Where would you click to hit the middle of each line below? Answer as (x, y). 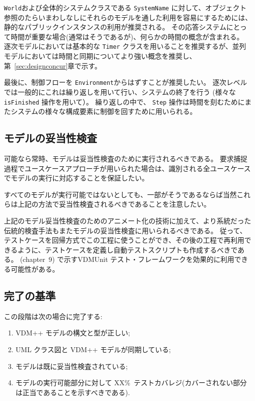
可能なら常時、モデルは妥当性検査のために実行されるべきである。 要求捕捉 (126, 158)
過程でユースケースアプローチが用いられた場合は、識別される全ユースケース (127, 168)
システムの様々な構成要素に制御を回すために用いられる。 (104, 111)
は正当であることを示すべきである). (73, 392)
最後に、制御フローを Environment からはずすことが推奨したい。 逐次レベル (126, 82)
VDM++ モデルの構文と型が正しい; (73, 333)
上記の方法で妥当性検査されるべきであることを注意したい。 (114, 204)
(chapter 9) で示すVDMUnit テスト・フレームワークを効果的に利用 (127, 259)
